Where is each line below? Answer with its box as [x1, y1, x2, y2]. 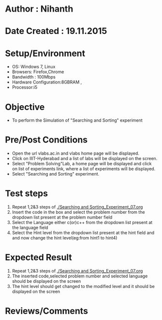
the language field [12, 224, 48, 231]
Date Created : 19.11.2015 [5, 26, 107, 37]
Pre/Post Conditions [5, 134, 88, 145]
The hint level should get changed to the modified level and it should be [12, 284, 155, 289]
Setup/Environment [5, 48, 86, 59]
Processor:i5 [12, 84, 38, 90]
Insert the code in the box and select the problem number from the [12, 209, 145, 215]
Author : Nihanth [5, 3, 74, 15]
